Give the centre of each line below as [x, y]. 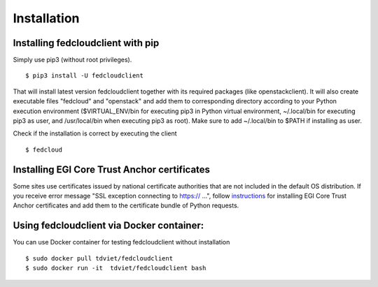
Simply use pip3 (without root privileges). [72, 60]
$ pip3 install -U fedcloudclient [84, 76]
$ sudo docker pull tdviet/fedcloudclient [99, 258]
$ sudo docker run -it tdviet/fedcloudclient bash [116, 268]
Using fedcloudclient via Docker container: [108, 226]
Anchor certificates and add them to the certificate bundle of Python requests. [126, 205]
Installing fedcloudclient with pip [86, 43]
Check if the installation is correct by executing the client [95, 133]
